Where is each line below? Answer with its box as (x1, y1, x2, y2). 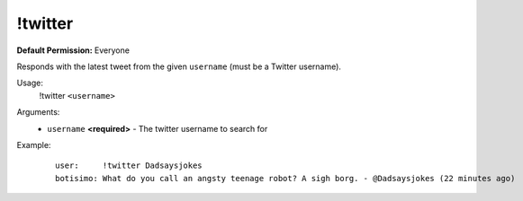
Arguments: (16, 107, 60, 118)
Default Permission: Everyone (16, 45, 131, 56)
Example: (16, 139, 51, 150)
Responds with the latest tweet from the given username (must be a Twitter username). (16, 61, 342, 72)
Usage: (16, 77, 44, 89)
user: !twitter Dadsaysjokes (55, 161, 203, 170)
